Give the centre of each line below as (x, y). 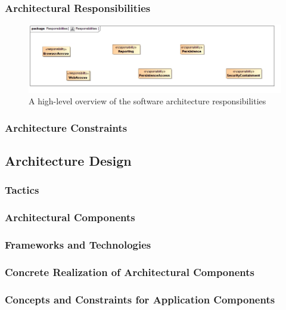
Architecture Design (68, 160)
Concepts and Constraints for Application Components (140, 299)
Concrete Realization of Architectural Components (130, 272)
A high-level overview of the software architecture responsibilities (147, 101)
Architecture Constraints (66, 127)
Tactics (22, 190)
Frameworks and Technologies (78, 244)
